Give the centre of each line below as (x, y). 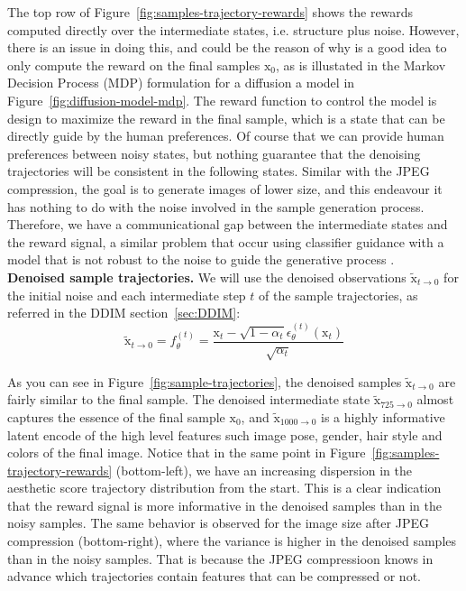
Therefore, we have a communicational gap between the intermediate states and (228, 224)
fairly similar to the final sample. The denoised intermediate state (189, 399)
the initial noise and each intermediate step (127, 295)
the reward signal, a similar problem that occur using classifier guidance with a (226, 241)
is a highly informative (383, 416)
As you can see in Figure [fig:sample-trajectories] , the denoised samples (205, 381)
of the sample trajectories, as (338, 295)
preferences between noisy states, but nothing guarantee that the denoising (214, 153)
